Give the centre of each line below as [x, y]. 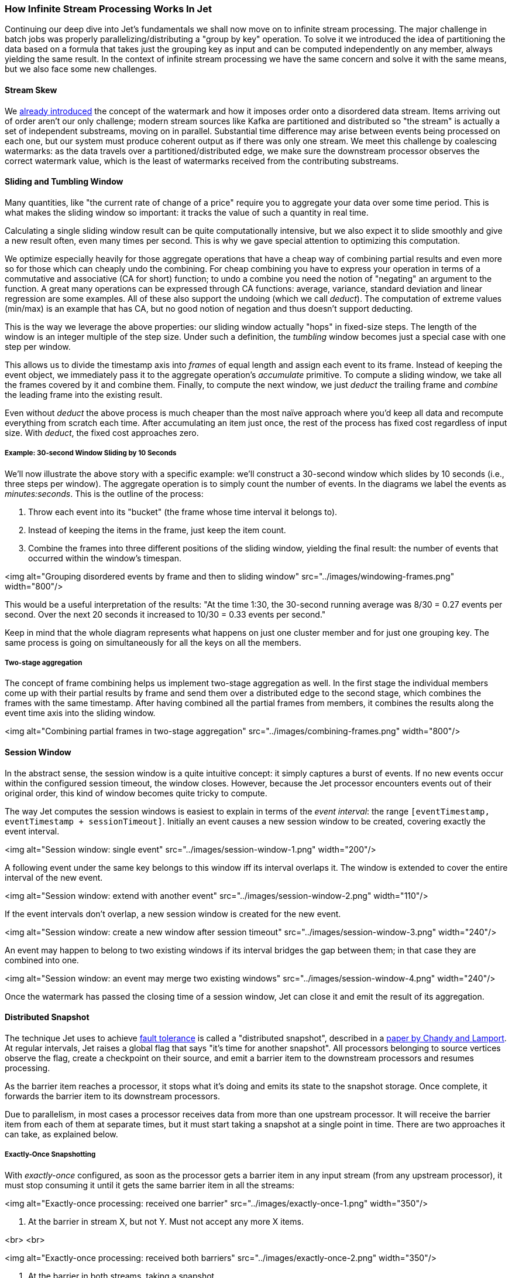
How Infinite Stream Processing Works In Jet [108, 9]
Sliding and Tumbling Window [64, 182]
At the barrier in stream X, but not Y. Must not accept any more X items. [166, 1221]
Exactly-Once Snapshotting [50, 1155]
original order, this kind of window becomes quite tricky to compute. [136, 793]
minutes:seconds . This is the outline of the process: [104, 493]
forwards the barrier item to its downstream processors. [112, 1096]
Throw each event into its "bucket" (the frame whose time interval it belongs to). [183, 512]
